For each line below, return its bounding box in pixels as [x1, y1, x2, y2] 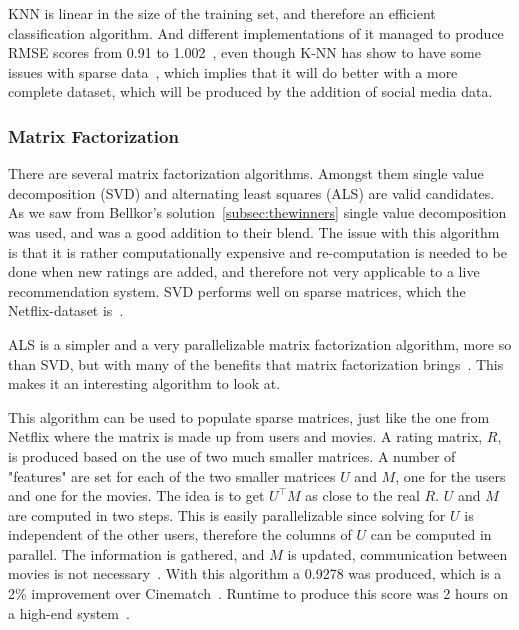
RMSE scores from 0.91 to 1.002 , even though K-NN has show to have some [8, 42, 481, 63]
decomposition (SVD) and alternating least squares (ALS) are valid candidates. [8, 182, 495, 203]
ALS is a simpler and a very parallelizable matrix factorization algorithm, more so [8, 333, 512, 354]
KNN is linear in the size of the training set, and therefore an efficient [8, 3, 436, 23]
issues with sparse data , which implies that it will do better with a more [8, 61, 458, 82]
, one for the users [395, 465, 506, 486]
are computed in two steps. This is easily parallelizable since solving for [8, 504, 446, 525]
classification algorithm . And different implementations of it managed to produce [8, 22, 504, 43]
